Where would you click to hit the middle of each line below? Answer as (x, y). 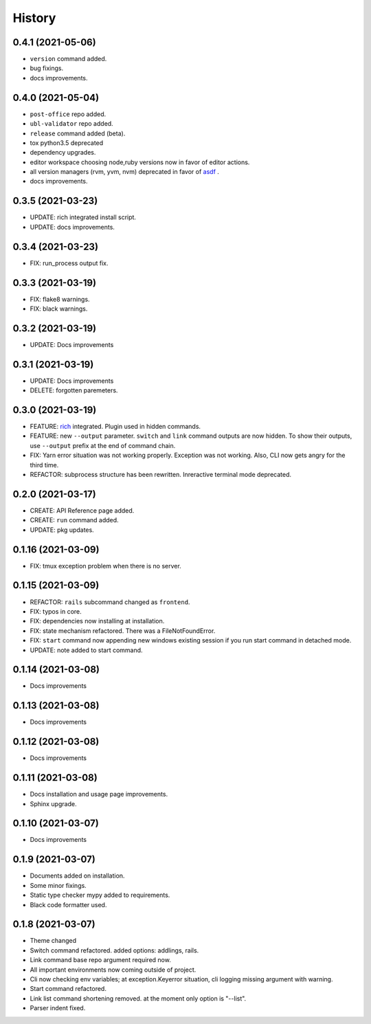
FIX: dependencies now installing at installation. (97, 621)
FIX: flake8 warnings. (60, 299)
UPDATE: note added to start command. (87, 650)
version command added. (68, 59)
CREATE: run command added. (75, 520)
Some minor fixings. (58, 885)
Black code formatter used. (68, 904)
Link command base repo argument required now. (100, 960)
